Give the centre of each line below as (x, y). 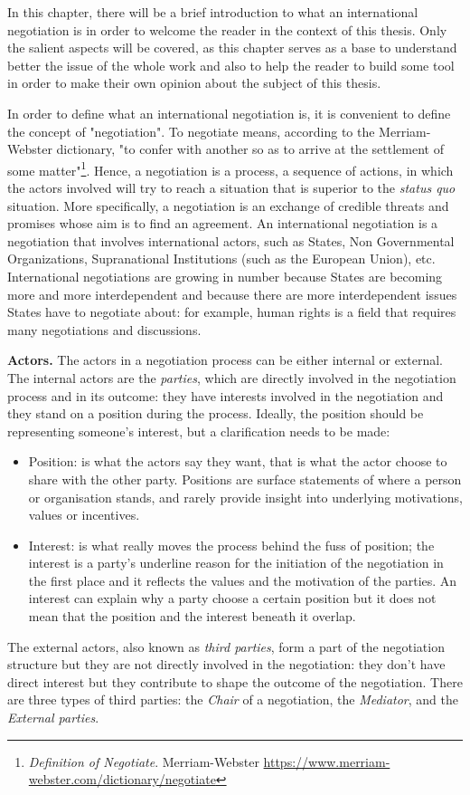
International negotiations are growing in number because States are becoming (225, 276)
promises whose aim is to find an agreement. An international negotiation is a (223, 223)
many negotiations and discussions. (104, 329)
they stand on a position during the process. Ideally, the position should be (216, 413)
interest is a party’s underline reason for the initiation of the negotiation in (236, 563)
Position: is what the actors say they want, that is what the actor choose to (238, 461)
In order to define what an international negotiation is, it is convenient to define (229, 113)
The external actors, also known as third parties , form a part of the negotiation (226, 646)
